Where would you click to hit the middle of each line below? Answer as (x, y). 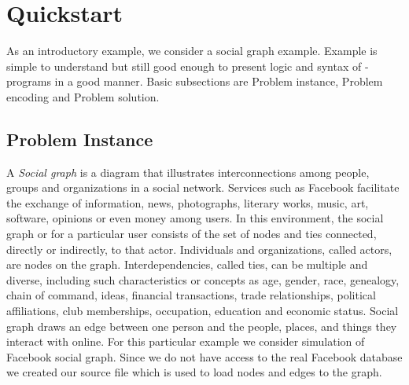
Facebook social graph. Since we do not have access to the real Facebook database (204, 356)
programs (29, 81)
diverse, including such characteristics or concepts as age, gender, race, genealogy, (203, 279)
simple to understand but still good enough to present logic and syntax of (184, 66)
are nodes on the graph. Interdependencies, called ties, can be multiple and (187, 264)
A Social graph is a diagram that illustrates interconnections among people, (188, 172)
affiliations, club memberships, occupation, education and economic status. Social (203, 311)
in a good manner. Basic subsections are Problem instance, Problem (219, 81)
